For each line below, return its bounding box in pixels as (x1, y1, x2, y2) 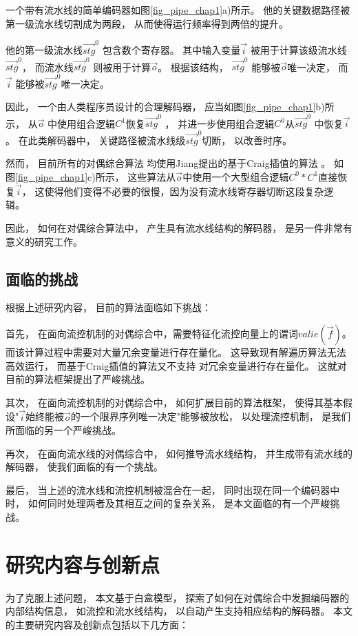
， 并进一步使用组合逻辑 (165, 116, 275, 130)
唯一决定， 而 (286, 59, 348, 74)
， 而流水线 (22, 59, 74, 74)
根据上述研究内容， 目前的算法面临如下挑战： (6, 300, 211, 315)
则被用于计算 (93, 59, 151, 74)
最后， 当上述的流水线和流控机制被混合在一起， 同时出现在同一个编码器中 (6, 482, 340, 497)
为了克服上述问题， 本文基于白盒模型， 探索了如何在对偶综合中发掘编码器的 (6, 590, 350, 604)
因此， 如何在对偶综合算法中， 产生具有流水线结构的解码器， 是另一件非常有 (6, 220, 352, 235)
